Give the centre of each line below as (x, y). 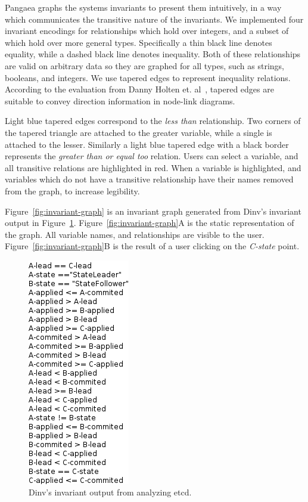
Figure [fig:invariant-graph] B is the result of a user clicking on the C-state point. (152, 246)
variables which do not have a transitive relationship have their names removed (149, 179)
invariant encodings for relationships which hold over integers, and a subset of (147, 31)
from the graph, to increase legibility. (72, 190)
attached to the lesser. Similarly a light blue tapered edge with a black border (147, 144)
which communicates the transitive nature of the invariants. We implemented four (154, 19)
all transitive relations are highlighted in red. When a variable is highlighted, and (153, 167)
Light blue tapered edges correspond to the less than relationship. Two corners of (153, 121)
